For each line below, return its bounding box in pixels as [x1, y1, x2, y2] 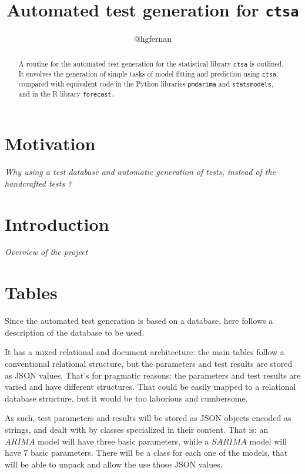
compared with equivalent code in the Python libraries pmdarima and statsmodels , [18, 78, 274, 88]
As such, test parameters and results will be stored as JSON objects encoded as [5, 412, 291, 424]
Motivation [5, 131, 96, 155]
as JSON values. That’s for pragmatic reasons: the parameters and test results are [5, 369, 301, 381]
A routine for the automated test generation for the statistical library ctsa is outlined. [18, 58, 284, 68]
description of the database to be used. [5, 326, 145, 338]
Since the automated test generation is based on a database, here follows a [5, 314, 273, 327]
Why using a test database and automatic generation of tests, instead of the [5, 165, 276, 178]
